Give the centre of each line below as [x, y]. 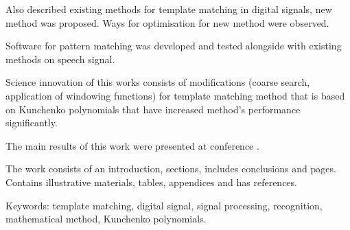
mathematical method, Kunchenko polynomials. [106, 219]
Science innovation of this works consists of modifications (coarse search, [158, 82]
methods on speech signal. [60, 59]
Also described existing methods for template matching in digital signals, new [169, 9]
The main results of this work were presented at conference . [132, 145]
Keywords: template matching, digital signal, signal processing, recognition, [164, 205]
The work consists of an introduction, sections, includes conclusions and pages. [171, 169]
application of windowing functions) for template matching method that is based [175, 95]
